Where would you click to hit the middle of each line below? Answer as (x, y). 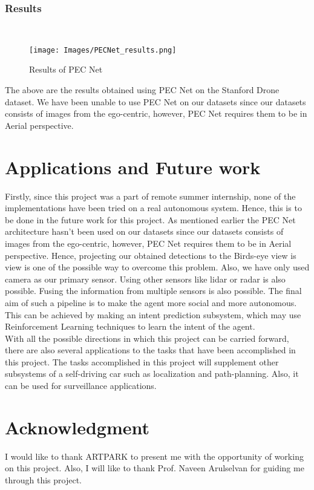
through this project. (43, 479)
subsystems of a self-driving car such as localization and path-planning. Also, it (152, 374)
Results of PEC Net (66, 69)
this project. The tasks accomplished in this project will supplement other (142, 361)
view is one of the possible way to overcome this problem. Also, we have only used (157, 267)
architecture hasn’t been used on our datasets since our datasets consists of (144, 231)
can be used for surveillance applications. (81, 386)
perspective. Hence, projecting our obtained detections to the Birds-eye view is (151, 255)
